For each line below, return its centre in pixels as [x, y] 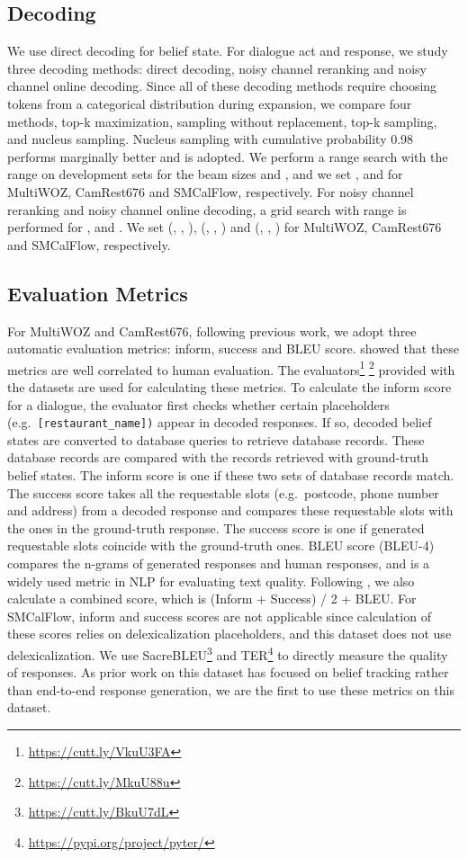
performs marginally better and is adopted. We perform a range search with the [228, 156]
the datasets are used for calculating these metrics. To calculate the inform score [229, 386]
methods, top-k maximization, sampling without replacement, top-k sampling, [222, 121]
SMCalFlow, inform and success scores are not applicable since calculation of [219, 616]
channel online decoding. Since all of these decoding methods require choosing [222, 86]
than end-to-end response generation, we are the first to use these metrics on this [231, 689]
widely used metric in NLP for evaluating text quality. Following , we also [211, 581]
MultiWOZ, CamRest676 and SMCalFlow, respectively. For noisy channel [211, 191]
